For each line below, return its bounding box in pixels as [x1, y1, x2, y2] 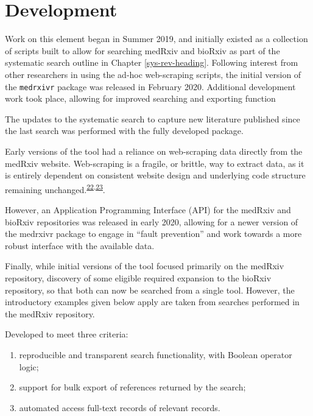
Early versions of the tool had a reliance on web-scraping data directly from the [5, 144, 303, 157]
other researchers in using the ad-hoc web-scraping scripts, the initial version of [5, 68, 301, 80]
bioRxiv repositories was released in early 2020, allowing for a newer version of [5, 215, 298, 228]
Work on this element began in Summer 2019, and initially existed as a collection [5, 32, 308, 45]
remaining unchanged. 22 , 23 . [5, 181, 105, 196]
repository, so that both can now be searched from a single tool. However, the [5, 283, 295, 296]
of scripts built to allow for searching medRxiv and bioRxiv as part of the [5, 44, 280, 57]
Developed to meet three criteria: [5, 328, 128, 340]
